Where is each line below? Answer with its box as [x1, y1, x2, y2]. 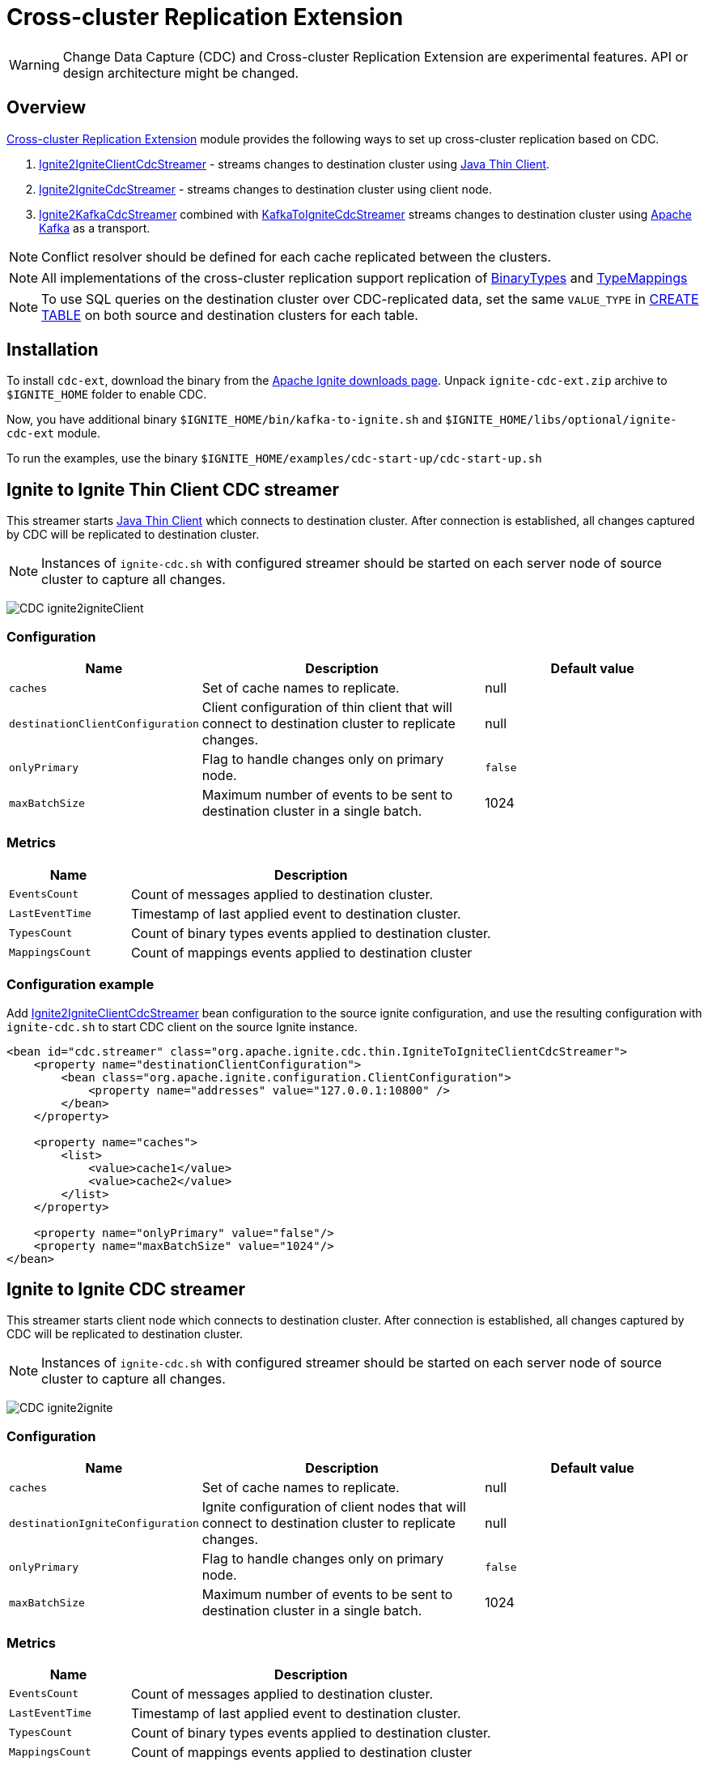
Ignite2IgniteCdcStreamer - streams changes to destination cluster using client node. [39, 181, 493, 196]
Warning [9, 56, 60, 73]
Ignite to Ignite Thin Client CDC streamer [6, 479, 339, 500]
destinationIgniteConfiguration [9, 1516, 199, 1529]
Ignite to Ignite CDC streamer [6, 1278, 245, 1299]
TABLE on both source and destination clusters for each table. [41, 306, 418, 323]
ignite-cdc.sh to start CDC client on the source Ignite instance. [6, 1019, 358, 1034]
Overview [6, 97, 87, 118]
